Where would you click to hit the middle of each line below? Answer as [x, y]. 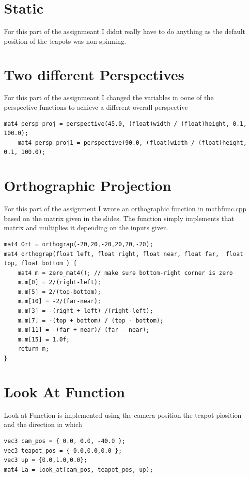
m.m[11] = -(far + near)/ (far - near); [84, 330]
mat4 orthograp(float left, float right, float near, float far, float [124, 254]
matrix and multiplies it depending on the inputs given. [86, 228]
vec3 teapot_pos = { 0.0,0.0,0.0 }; [63, 451]
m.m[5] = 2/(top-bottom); [59, 292]
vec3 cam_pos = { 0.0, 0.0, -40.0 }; [65, 441]
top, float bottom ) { [40, 264]
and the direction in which [43, 424]
